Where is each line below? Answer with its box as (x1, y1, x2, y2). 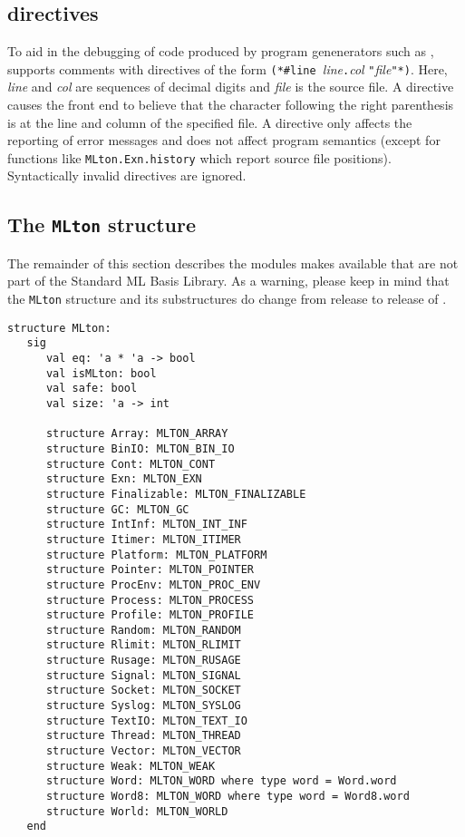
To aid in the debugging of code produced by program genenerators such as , (7, 42, 434, 61)
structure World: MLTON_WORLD (45, 804, 228, 818)
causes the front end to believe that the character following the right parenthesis (7, 95, 454, 114)
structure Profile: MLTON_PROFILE (45, 608, 255, 622)
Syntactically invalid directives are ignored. (7, 166, 247, 185)
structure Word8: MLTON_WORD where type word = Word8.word (45, 790, 410, 803)
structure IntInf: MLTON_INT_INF (45, 518, 247, 531)
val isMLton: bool (45, 366, 157, 380)
